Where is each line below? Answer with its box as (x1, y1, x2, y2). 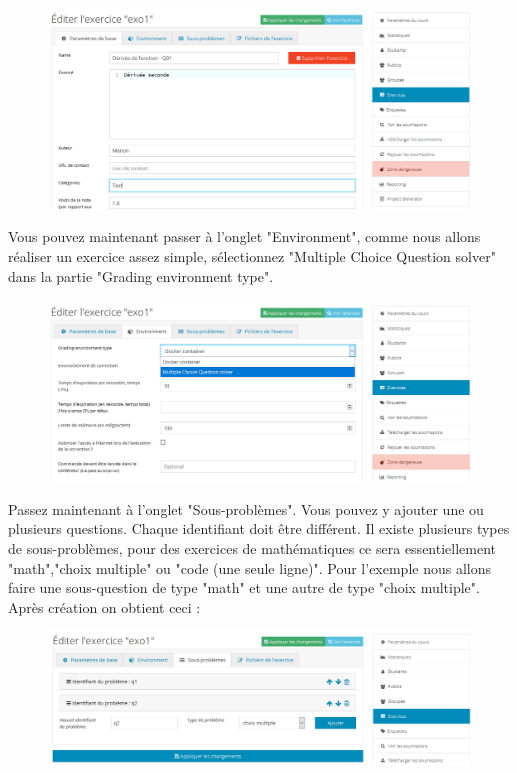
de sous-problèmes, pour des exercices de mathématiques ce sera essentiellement (8, 537, 497, 558)
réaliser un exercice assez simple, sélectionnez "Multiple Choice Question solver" (8, 246, 496, 266)
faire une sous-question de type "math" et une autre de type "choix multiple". (8, 577, 480, 598)
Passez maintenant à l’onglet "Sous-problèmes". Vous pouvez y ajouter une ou (8, 498, 484, 519)
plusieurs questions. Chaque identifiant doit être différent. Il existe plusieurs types (8, 518, 510, 539)
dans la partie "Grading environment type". (8, 265, 274, 286)
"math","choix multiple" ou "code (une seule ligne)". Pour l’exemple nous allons (8, 557, 491, 578)
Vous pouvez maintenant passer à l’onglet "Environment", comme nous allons (8, 226, 481, 247)
